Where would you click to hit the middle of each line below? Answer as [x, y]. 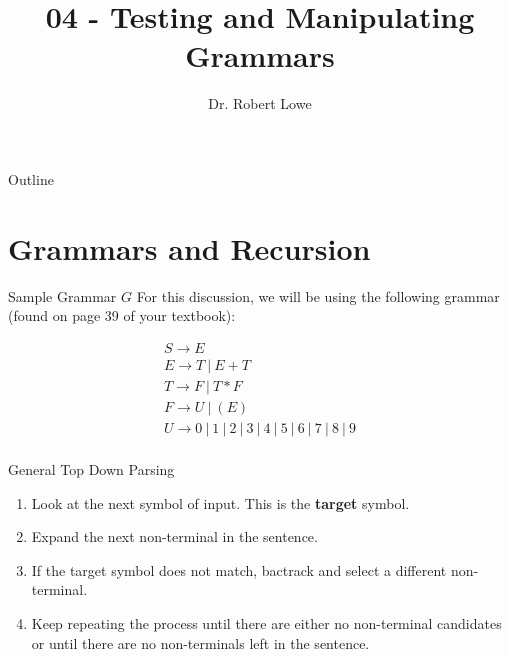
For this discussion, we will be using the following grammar [318, 295]
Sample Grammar [62, 295]
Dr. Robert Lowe [260, 103]
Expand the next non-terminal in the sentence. [174, 536]
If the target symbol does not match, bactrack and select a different [239, 569]
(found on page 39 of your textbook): [122, 315]
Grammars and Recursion [189, 247]
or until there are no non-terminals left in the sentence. [200, 642]
